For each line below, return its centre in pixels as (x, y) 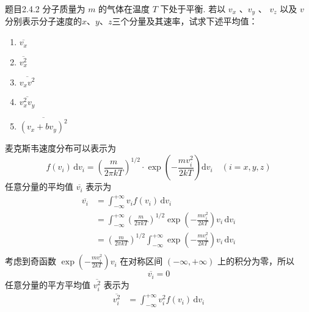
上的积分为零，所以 (256, 261)
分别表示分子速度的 (43, 21)
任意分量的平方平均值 (48, 284)
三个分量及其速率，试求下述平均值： (185, 21)
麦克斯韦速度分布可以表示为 (60, 148)
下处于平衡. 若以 (193, 9)
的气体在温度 (124, 9)
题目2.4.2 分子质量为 (45, 9)
